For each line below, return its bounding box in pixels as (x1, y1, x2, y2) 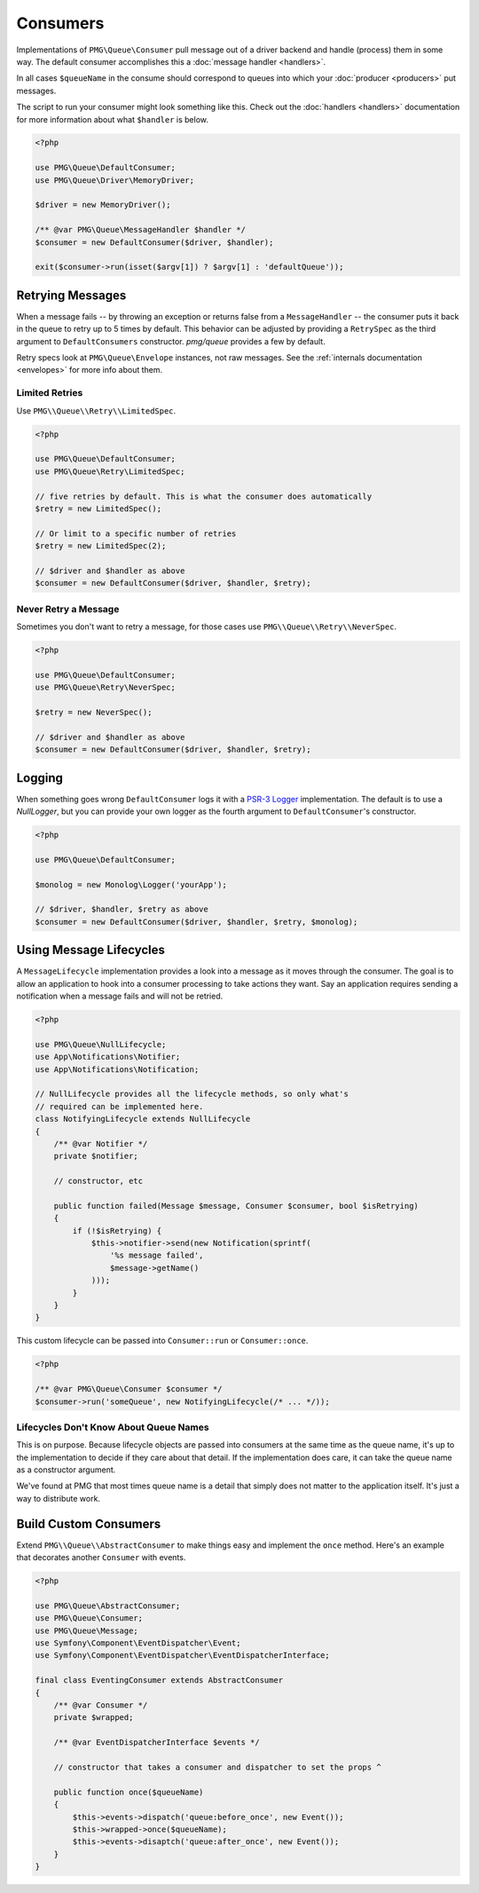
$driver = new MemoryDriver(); (35, 200, 172, 210)
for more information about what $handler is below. (16, 114, 208, 124)
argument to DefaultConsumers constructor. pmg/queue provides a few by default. (16, 335, 326, 346)
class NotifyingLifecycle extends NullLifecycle (35, 1114, 251, 1124)
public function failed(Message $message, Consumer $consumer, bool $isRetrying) (53, 1201, 419, 1211)
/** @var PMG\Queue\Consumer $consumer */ (35, 1384, 223, 1394)
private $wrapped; (53, 1713, 134, 1723)
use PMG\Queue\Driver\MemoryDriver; (35, 175, 195, 185)
